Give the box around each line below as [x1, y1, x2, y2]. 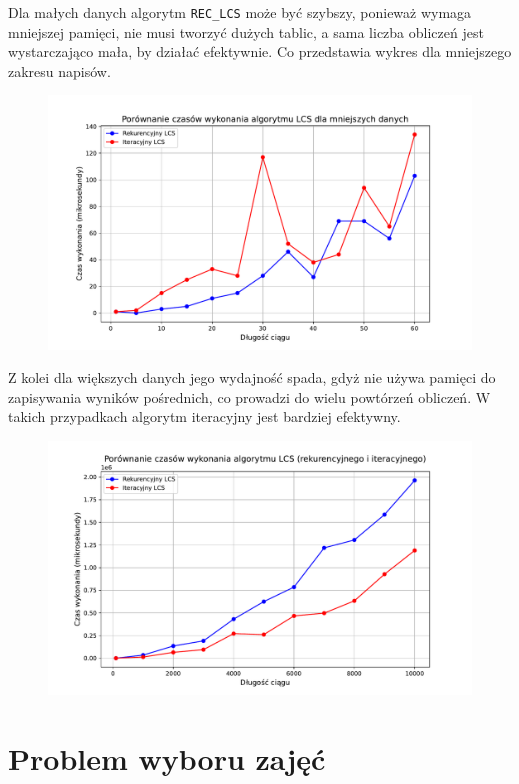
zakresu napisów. [8, 60, 111, 81]
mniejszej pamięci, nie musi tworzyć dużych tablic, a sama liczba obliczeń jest [8, 21, 484, 42]
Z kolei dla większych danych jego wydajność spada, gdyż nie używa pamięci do [8, 367, 496, 388]
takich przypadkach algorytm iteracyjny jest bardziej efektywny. [8, 406, 401, 427]
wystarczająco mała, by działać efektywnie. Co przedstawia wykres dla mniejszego [8, 41, 512, 62]
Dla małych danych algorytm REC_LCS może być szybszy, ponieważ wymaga [8, 2, 472, 22]
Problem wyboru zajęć [8, 738, 326, 779]
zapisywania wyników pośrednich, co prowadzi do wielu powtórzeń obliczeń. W [8, 386, 491, 407]
